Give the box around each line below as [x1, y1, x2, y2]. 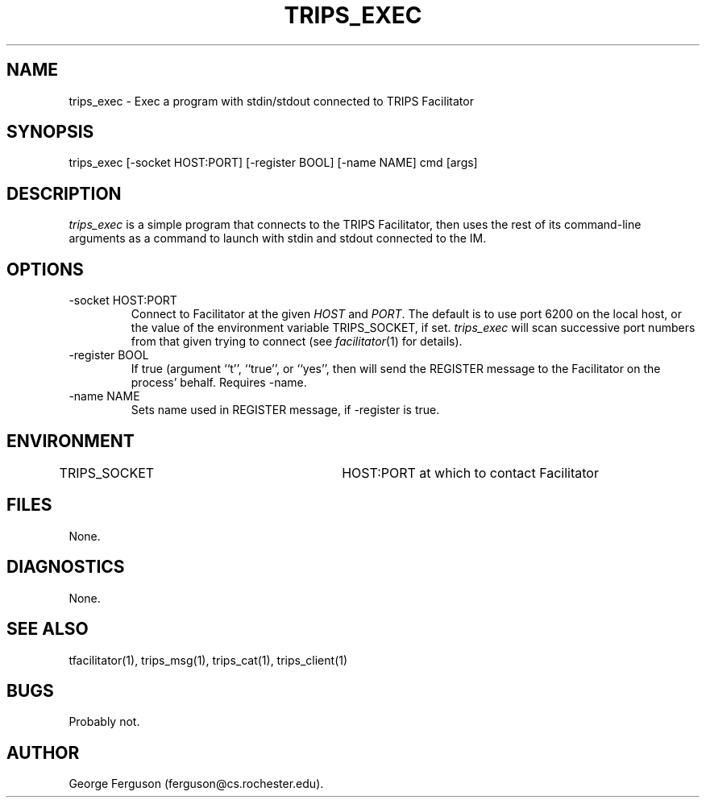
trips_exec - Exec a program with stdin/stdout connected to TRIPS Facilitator [69, 93, 474, 108]
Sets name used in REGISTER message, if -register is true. [131, 403, 440, 417]
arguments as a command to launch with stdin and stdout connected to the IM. [69, 231, 487, 246]
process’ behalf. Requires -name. [131, 375, 307, 390]
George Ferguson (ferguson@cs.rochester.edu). [69, 777, 324, 791]
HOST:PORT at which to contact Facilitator [342, 464, 599, 481]
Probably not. [69, 715, 140, 729]
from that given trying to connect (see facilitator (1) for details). [131, 334, 463, 349]
